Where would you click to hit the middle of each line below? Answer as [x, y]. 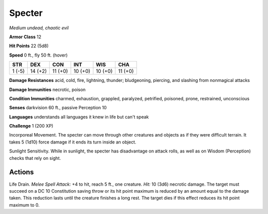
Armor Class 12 [25, 37]
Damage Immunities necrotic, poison [47, 89]
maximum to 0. [24, 205]
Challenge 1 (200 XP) [31, 126]
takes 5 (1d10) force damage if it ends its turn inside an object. [73, 142]
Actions [22, 172]
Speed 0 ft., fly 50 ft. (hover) [38, 55]
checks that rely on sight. [35, 158]
